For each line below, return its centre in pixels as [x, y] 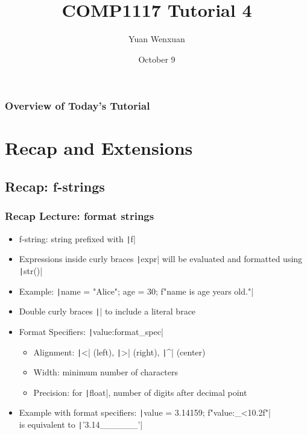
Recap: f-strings [55, 186]
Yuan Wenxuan [157, 39]
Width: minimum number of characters [106, 372]
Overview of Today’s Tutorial [78, 106]
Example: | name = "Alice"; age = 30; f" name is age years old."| [136, 291]
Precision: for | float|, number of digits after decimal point [140, 392]
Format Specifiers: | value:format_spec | [91, 331]
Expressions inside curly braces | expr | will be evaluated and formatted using [161, 259]
